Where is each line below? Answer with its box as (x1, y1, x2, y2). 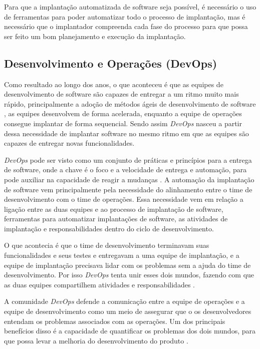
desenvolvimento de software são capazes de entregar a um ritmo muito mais (4, 89, 239, 99)
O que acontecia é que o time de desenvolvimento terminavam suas (4, 240, 209, 250)
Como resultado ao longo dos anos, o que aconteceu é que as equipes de (4, 79, 223, 89)
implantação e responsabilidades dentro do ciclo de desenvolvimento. (4, 223, 214, 233)
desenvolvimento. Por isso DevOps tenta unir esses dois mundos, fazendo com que (4, 269, 254, 280)
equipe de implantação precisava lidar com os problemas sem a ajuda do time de (4, 259, 251, 270)
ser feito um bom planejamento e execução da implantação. (4, 31, 186, 41)
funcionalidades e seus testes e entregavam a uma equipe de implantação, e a (4, 250, 239, 260)
